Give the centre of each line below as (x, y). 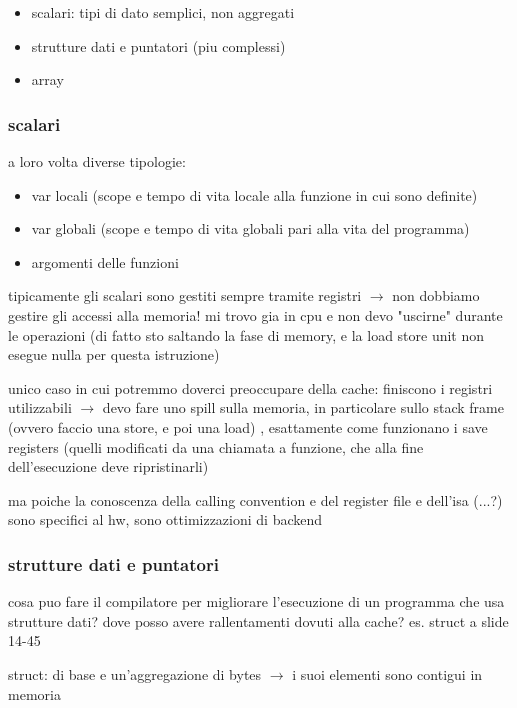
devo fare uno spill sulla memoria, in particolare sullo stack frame (303, 407)
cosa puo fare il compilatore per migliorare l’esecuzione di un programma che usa (256, 601)
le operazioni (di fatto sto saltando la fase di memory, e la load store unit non (246, 334)
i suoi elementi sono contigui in (387, 673)
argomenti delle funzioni (105, 261)
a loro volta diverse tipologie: (97, 161)
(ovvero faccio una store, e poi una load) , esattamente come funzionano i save (248, 426)
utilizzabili (40, 407)
